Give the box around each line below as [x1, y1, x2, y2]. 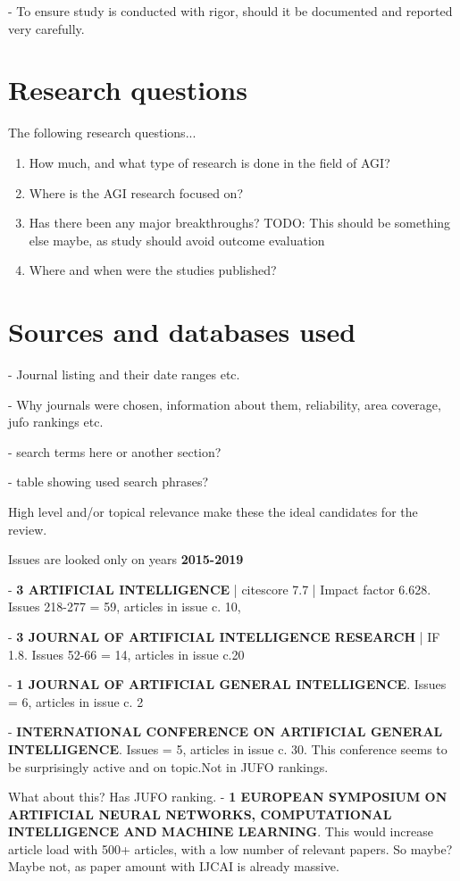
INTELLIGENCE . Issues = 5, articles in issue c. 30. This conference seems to [8, 739, 447, 758]
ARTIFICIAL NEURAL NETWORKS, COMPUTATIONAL [8, 804, 392, 823]
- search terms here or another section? [8, 442, 222, 461]
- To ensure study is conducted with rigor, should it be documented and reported [8, 2, 453, 20]
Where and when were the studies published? [29, 261, 277, 279]
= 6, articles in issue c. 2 [8, 692, 144, 711]
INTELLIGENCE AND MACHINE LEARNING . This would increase [8, 822, 433, 841]
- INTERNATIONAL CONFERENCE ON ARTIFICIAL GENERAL [8, 722, 443, 741]
